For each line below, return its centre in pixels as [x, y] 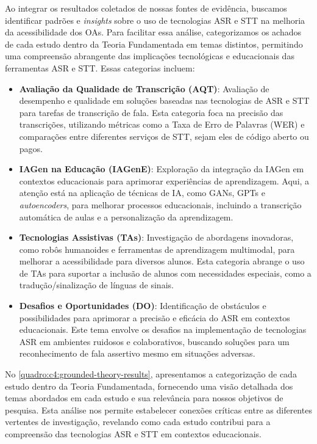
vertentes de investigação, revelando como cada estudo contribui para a [138, 422]
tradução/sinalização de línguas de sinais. [96, 285]
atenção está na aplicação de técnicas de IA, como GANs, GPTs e [142, 193]
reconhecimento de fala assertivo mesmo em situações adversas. [137, 353]
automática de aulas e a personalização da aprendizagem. [126, 217]
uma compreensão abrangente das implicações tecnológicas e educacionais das [150, 56]
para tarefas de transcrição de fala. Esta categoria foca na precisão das [151, 112]
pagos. [31, 148]
